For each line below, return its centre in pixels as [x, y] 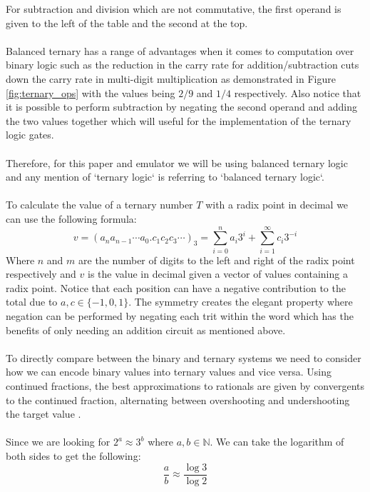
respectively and [41, 274]
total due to [32, 302]
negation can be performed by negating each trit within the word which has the [180, 316]
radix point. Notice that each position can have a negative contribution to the [176, 287]
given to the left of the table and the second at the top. [127, 22]
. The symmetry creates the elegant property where [241, 302]
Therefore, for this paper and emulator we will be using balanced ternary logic [177, 162]
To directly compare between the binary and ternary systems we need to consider [184, 357]
